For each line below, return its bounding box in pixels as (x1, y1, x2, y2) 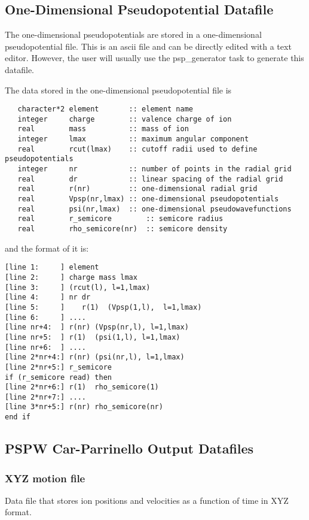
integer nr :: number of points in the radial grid (17, 165, 292, 174)
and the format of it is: (5, 241, 89, 254)
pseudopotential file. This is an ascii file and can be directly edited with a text (5, 40, 292, 52)
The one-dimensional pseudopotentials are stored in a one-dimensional (5, 28, 262, 41)
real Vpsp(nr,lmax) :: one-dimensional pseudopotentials (17, 195, 279, 204)
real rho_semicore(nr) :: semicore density (17, 225, 228, 234)
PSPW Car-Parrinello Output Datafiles (5, 439, 254, 458)
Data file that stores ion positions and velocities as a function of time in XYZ (5, 494, 289, 506)
